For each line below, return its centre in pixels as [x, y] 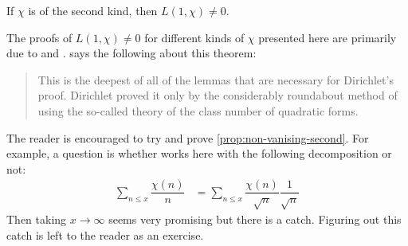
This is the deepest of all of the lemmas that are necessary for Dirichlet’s [216, 79]
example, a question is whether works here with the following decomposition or [199, 153]
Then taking [37, 219]
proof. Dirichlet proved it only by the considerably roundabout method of [218, 95]
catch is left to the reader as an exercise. [105, 234]
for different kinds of [194, 37]
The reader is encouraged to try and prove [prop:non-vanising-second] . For [188, 137]
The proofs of [39, 37]
